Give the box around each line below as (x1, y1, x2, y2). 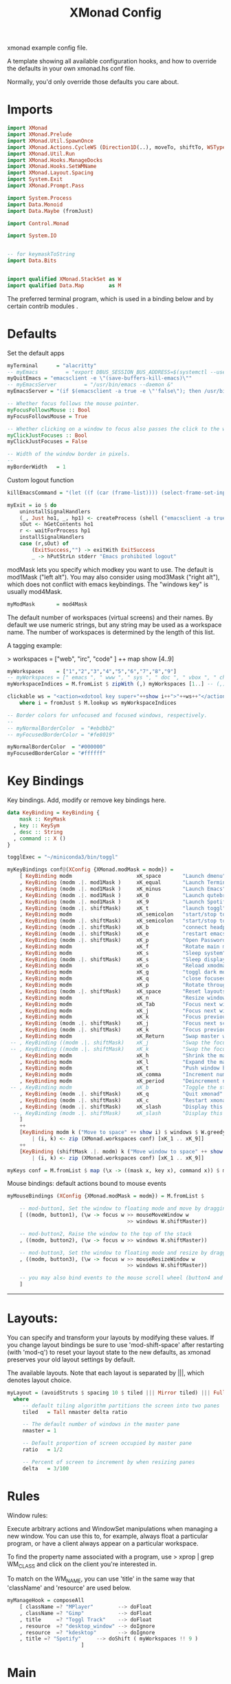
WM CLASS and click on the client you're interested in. (7, 1559, 157, 1570)
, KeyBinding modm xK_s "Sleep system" (19, 949, 226, 956)
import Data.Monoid (7, 201, 63, 208)
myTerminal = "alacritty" (7, 362, 97, 369)
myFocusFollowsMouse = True (7, 413, 88, 420)
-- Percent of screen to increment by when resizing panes (22, 1459, 195, 1466)
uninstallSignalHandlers (19, 508, 91, 515)
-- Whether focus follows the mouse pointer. (7, 400, 140, 407)
